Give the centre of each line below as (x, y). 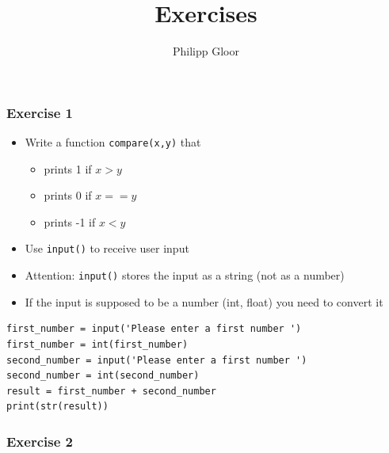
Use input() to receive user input (107, 248)
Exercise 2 (40, 441)
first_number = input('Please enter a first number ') (154, 329)
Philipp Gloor (206, 51)
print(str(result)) (57, 407)
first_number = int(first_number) (97, 344)
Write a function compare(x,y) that (113, 142)
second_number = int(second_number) (103, 376)
